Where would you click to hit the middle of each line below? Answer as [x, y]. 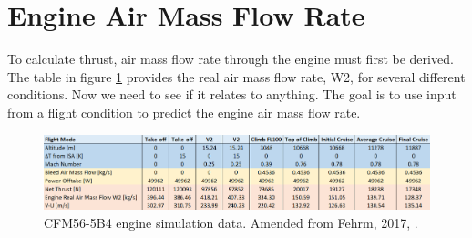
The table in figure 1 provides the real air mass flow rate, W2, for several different [236, 76]
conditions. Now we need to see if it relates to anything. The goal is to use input [232, 94]
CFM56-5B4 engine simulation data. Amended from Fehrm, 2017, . [231, 222]
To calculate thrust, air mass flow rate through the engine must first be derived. [231, 59]
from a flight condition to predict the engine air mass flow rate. [184, 112]
